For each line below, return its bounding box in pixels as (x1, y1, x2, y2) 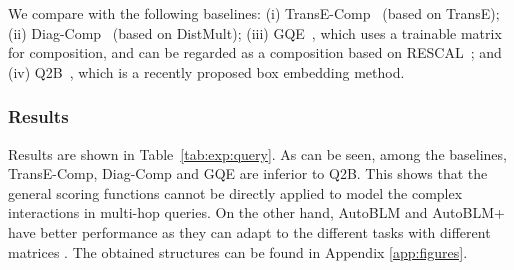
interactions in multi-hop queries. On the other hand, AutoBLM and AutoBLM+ (8, 202, 505, 223)
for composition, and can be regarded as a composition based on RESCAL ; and (8, 42, 502, 63)
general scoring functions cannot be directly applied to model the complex (8, 182, 463, 203)
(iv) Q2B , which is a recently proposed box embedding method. (8, 61, 405, 82)
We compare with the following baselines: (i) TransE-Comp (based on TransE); (8, 3, 500, 23)
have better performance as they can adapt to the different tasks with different (8, 221, 491, 242)
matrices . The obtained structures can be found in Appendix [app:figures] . (8, 241, 468, 262)
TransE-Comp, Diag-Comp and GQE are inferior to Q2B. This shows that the (8, 163, 488, 184)
